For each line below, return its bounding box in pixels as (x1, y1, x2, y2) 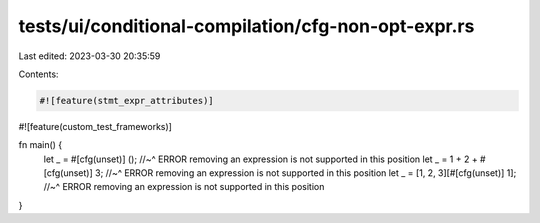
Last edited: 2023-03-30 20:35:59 (18, 50, 161, 62)
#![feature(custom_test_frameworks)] (18, 120, 172, 132)
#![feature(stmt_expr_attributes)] (39, 95, 214, 106)
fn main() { (18, 139, 63, 151)
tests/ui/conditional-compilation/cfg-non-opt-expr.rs (18, 15, 475, 37)
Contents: (18, 68, 59, 80)
